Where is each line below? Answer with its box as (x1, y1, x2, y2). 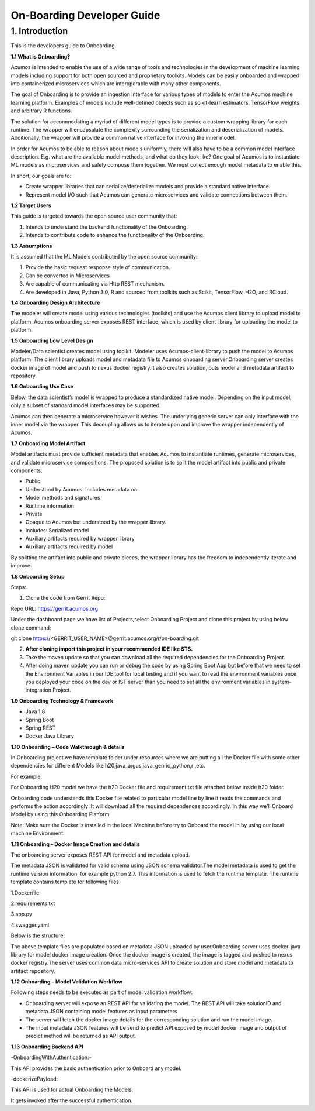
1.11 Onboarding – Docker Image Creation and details (10, 840, 140, 848)
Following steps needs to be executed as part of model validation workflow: (10, 989, 192, 996)
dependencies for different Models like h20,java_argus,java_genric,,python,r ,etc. (10, 762, 205, 769)
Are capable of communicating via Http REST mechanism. (25, 280, 165, 287)
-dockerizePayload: (10, 1075, 58, 1082)
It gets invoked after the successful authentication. (10, 1097, 133, 1104)
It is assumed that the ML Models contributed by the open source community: (10, 253, 198, 260)
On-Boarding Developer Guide (10, 9, 160, 22)
